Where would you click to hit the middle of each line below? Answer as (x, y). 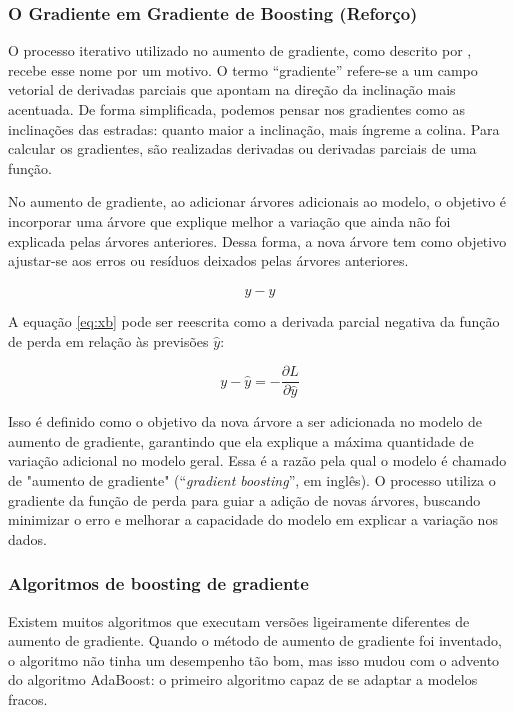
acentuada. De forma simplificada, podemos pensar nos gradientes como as (236, 109)
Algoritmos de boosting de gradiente (158, 583)
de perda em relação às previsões (108, 340)
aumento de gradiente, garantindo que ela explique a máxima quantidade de (241, 440)
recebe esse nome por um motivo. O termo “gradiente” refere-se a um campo (243, 69)
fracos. (28, 698)
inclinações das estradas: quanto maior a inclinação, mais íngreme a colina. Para (254, 128)
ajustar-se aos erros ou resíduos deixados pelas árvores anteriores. (208, 260)
